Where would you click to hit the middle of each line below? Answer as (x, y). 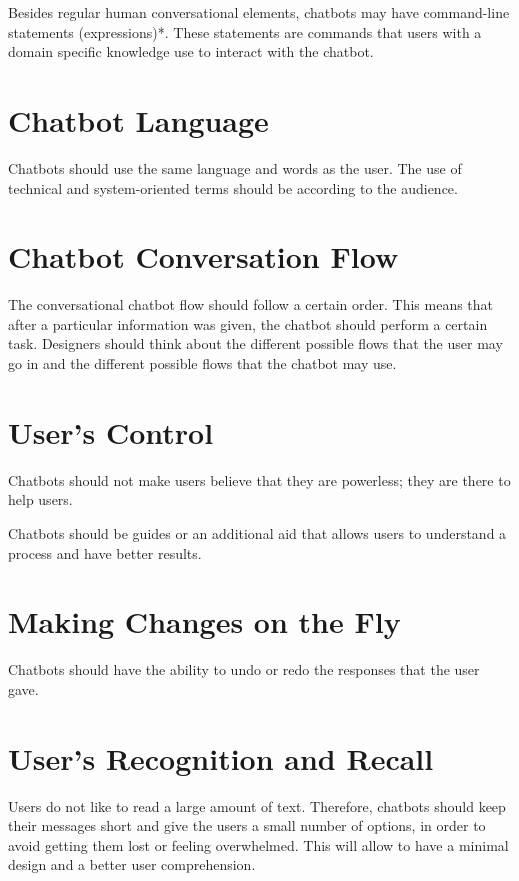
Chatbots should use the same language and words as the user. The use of (235, 167)
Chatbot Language (138, 119)
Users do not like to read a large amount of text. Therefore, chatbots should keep (257, 805)
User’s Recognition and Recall (221, 757)
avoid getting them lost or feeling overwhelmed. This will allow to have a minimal (258, 844)
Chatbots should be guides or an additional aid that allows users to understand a (257, 532)
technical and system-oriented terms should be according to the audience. (233, 187)
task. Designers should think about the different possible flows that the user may (255, 343)
